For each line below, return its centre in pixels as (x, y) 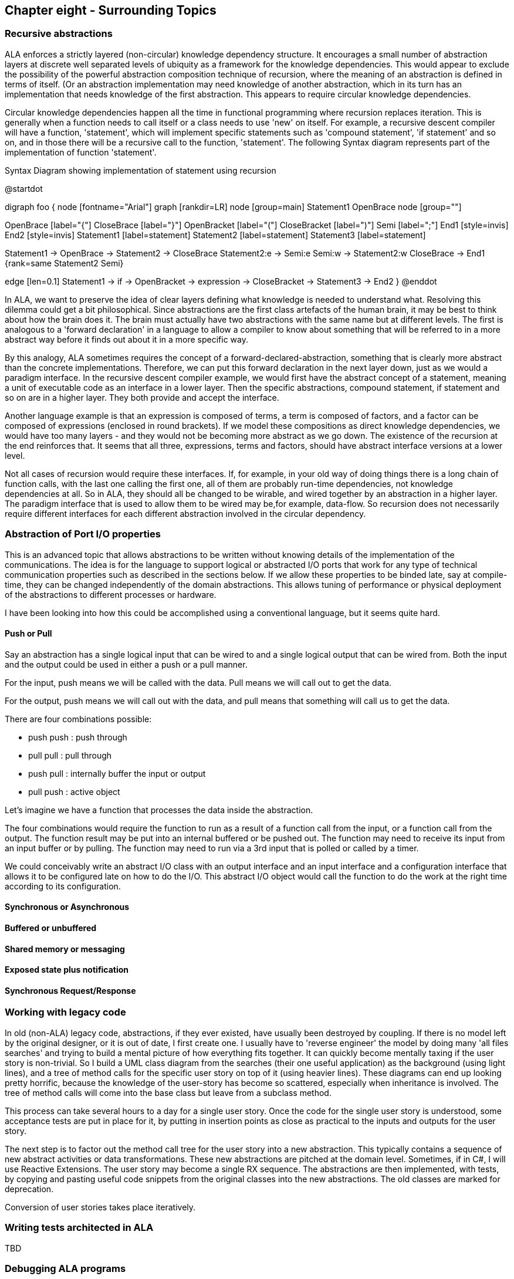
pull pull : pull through (70, 755)
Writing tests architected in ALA (79, 1228)
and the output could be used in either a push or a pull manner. (126, 664)
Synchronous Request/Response (70, 990)
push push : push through (78, 737)
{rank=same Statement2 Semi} (64, 263)
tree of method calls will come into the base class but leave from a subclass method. (168, 1092)
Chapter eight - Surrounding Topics (111, 10)
